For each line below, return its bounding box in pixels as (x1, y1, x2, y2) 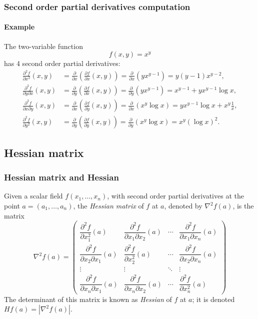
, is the (232, 200, 254, 211)
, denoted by (164, 200, 202, 211)
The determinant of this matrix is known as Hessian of (4, 293, 172, 304)
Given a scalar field (4, 190, 63, 201)
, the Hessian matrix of (73, 200, 144, 211)
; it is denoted (192, 293, 235, 304)
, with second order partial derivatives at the (107, 190, 244, 201)
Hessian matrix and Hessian (4, 171, 119, 183)
